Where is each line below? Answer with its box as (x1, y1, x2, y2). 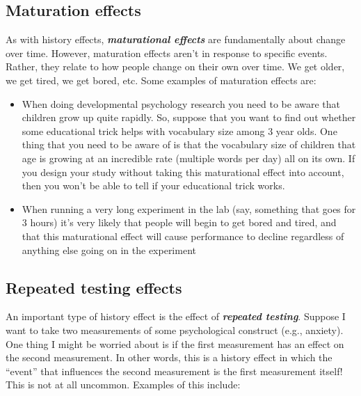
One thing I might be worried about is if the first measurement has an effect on (6, 336, 344, 351)
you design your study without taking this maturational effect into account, (22, 164, 344, 179)
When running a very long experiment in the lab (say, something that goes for (22, 201, 356, 216)
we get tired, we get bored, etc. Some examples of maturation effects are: (6, 72, 316, 87)
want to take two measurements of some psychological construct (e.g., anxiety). (6, 322, 344, 337)
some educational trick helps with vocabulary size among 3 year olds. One (22, 123, 337, 138)
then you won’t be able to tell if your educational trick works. (22, 178, 285, 193)
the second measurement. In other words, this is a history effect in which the (6, 350, 332, 365)
